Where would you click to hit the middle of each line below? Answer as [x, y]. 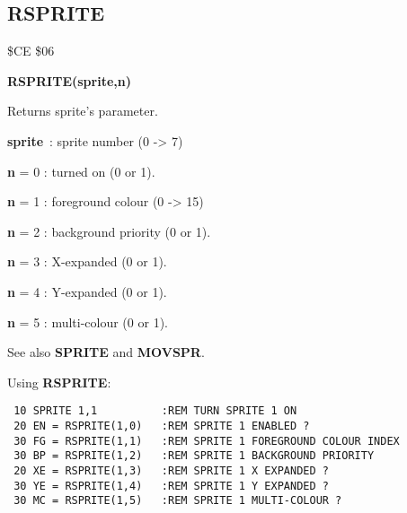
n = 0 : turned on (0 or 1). [81, 171]
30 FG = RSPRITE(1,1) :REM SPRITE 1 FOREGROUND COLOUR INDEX [207, 441]
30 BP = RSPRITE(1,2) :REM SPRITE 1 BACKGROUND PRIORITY [194, 456]
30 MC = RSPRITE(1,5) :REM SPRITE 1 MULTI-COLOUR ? [178, 501]
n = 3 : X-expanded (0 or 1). [87, 261]
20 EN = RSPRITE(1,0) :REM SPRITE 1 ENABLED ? [162, 426]
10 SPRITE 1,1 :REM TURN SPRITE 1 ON [155, 411]
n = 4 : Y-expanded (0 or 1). [87, 291]
